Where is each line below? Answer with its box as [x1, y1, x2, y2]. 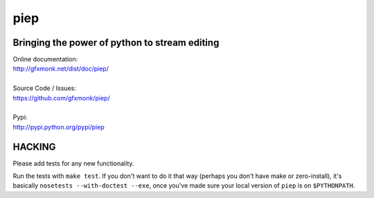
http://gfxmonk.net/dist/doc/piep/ [12, 64, 109, 73]
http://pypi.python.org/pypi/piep [12, 123, 105, 131]
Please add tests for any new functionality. [12, 159, 134, 168]
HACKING [12, 141, 56, 152]
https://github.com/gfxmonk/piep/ [12, 93, 110, 102]
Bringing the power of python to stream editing [12, 37, 220, 48]
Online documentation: [12, 55, 78, 64]
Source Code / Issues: [12, 84, 76, 93]
